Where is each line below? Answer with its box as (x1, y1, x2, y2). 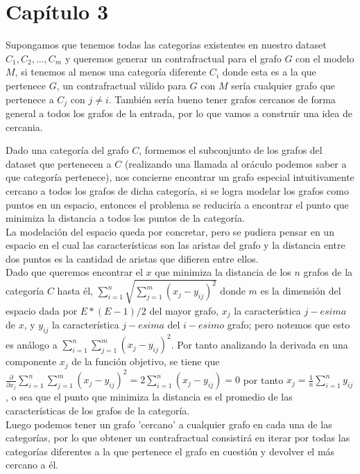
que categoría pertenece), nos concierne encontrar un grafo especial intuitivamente (6, 170, 354, 184)
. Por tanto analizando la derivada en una (171, 337, 348, 351)
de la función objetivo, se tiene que (71, 354, 220, 369)
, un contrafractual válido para (56, 78, 187, 92)
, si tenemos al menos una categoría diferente (15, 64, 207, 79)
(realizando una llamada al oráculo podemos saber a (124, 156, 347, 170)
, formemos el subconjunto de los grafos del (139, 143, 323, 157)
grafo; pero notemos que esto (227, 317, 350, 332)
